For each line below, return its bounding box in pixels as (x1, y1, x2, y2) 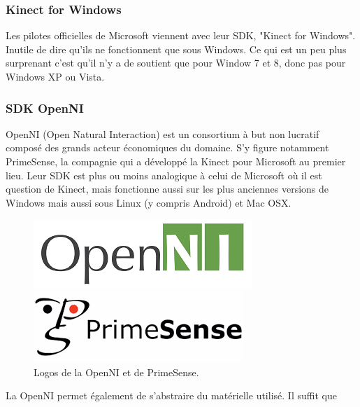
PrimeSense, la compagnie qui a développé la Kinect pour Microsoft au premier (6, 154, 346, 168)
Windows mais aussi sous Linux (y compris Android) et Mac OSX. (6, 195, 291, 209)
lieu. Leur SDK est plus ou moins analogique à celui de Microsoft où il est (6, 167, 322, 182)
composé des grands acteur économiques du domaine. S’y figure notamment (6, 140, 329, 155)
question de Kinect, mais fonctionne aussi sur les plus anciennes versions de (6, 181, 329, 196)
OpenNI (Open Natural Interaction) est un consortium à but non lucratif (6, 126, 319, 141)
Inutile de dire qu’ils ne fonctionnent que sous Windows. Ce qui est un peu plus (6, 41, 347, 56)
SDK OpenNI (6, 99, 84, 116)
